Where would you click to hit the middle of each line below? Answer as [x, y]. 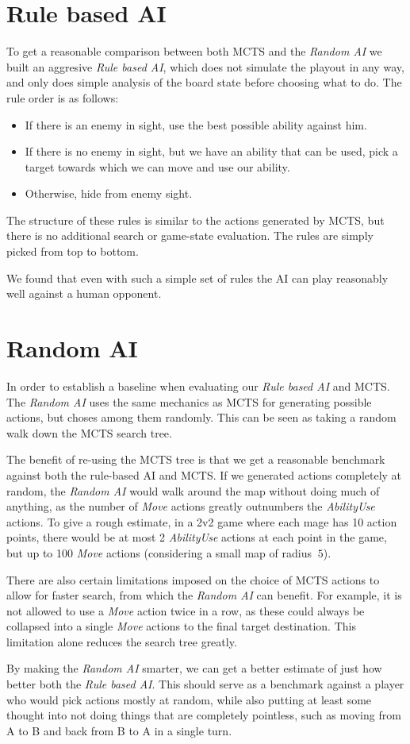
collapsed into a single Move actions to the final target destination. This [181, 626]
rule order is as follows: [63, 97]
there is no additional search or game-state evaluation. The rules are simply [190, 235]
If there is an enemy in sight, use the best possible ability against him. [196, 124]
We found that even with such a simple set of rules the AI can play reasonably [197, 278]
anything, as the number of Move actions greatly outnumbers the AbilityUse [191, 506]
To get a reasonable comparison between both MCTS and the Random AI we [194, 51]
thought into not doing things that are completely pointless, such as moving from [204, 715]
